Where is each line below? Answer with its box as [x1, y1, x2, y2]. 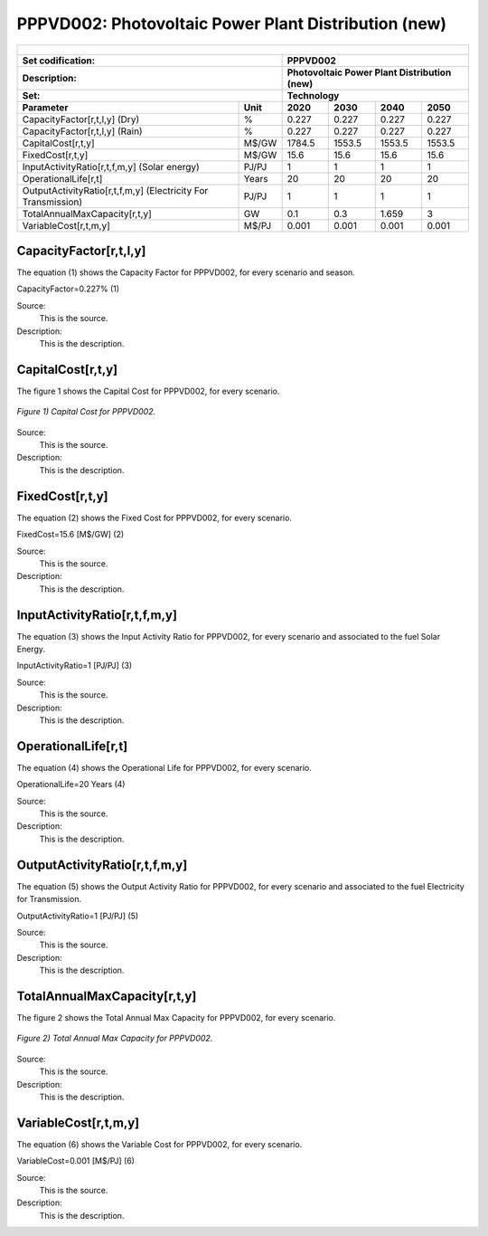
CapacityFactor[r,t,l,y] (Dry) [22, 113, 140, 126]
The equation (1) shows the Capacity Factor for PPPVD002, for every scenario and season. [16, 267, 356, 278]
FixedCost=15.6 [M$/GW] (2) [16, 529, 125, 540]
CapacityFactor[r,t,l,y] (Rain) [22, 125, 144, 138]
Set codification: [22, 54, 96, 67]
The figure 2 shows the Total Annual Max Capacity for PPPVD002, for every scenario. [16, 1013, 336, 1022]
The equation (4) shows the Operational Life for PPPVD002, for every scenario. [16, 762, 312, 773]
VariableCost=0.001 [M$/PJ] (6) [16, 1155, 136, 1166]
